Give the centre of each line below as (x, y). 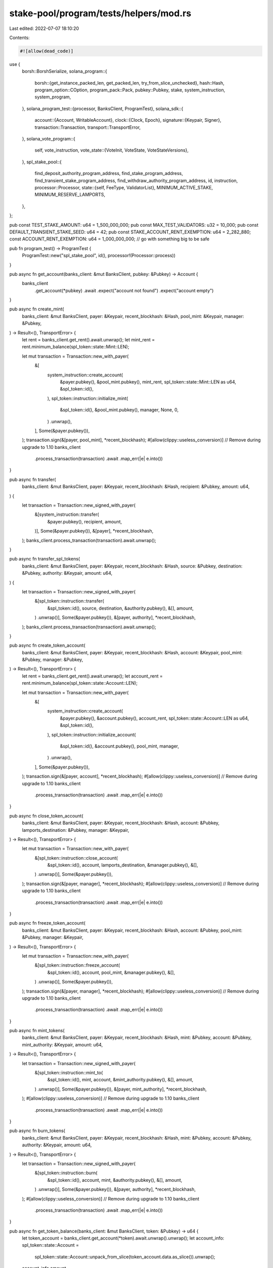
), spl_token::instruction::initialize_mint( (88, 398)
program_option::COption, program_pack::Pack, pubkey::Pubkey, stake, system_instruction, (130, 90)
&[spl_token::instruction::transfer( (70, 601)
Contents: (19, 38)
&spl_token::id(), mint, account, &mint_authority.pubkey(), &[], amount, (120, 1080)
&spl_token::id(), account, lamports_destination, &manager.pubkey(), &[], (123, 865)
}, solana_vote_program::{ (49, 139)
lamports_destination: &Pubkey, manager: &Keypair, (76, 830)
